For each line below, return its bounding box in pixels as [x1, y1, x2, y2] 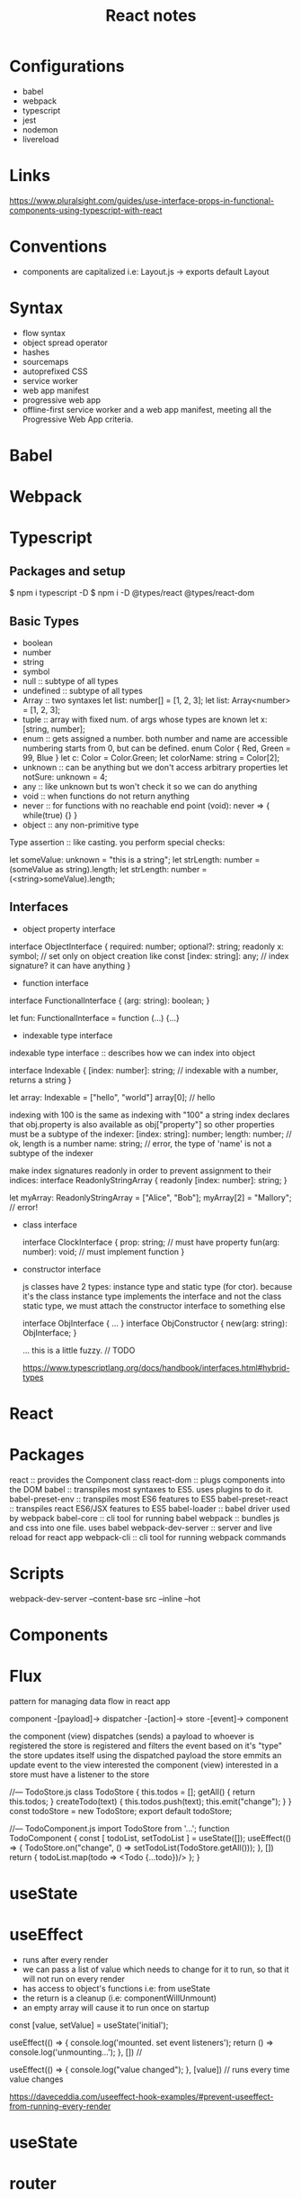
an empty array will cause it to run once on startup [22, 2003, 209, 2013]
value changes [9, 2074, 64, 2085]
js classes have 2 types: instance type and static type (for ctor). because [22, 1281, 293, 1291]
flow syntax [22, 327, 66, 338]
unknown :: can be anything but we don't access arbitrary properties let [22, 762, 288, 772]
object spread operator [22, 337, 108, 348]
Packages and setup [9, 563, 126, 579]
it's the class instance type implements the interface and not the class [22, 1291, 282, 1301]
